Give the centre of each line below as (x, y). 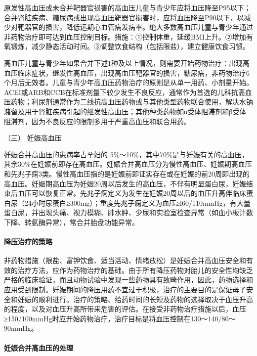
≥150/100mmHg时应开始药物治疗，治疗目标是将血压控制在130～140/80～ (120, 318)
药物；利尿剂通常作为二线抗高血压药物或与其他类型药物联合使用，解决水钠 (132, 102)
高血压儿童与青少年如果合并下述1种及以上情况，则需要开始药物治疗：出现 (123, 63)
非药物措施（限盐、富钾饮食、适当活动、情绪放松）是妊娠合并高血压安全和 (125, 260)
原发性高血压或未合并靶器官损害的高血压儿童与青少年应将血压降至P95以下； (128, 7)
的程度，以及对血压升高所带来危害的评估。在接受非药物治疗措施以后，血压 (125, 309)
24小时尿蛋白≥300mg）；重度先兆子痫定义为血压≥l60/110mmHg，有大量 (137, 202)
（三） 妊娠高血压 (33, 138)
